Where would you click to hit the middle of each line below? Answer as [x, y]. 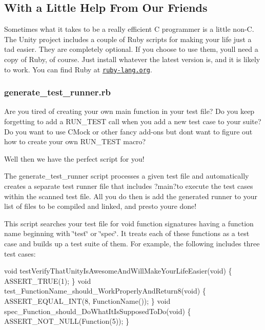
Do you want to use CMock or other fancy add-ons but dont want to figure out [128, 131]
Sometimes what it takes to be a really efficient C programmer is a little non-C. [129, 29]
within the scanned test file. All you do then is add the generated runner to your [131, 196]
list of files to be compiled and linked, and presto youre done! [100, 206]
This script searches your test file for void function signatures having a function [129, 223]
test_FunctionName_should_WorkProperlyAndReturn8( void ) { [105, 291]
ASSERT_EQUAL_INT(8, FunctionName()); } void [87, 300]
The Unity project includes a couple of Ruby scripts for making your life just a [128, 39]
